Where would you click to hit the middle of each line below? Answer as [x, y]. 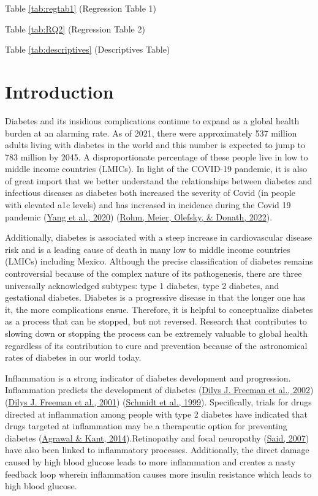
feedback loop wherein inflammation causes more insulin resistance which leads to [158, 474]
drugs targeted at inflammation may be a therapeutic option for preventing [146, 426]
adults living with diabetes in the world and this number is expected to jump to [155, 145]
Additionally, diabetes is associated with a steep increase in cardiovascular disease [158, 237]
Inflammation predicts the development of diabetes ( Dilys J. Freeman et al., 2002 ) [159, 390]
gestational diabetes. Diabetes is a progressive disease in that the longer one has [155, 297]
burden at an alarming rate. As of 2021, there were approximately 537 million [151, 133]
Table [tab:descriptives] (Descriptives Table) [88, 49]
